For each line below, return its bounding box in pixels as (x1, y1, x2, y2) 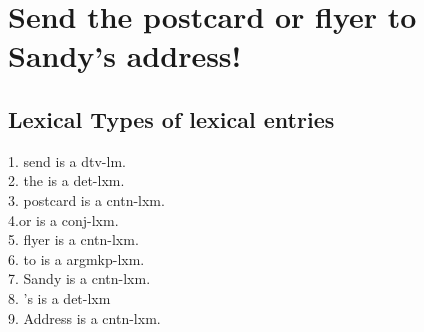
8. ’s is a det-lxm (8, 287, 111, 308)
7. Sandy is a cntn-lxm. (8, 268, 151, 289)
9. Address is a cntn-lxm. (8, 307, 161, 328)
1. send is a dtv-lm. (8, 150, 126, 171)
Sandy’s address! (8, 35, 242, 76)
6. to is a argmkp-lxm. (8, 248, 145, 269)
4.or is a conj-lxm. (8, 209, 119, 230)
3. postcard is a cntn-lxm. (8, 189, 165, 210)
